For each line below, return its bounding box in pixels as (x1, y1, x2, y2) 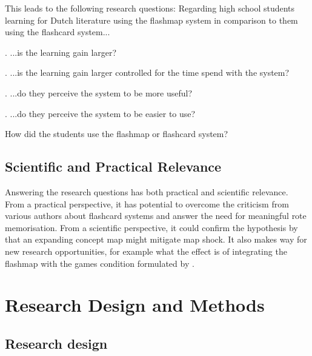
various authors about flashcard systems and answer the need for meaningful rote (5, 209, 307, 222)
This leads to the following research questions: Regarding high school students (5, 2, 295, 14)
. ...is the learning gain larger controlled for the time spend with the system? (5, 66, 290, 79)
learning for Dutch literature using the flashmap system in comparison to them (5, 13, 298, 26)
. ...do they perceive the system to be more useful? (5, 86, 193, 99)
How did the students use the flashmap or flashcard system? (5, 127, 228, 140)
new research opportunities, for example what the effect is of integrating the (5, 244, 287, 257)
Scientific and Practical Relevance (5, 157, 222, 176)
